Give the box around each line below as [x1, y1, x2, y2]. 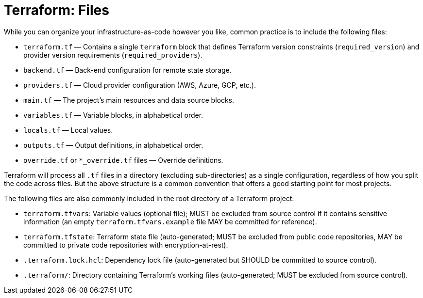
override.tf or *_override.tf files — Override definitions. [23, 156, 223, 164]
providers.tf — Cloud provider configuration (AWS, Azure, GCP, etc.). [23, 80, 256, 89]
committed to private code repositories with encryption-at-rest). [23, 240, 228, 249]
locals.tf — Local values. [23, 125, 113, 134]
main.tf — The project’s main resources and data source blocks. [23, 95, 235, 104]
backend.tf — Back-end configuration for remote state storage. [23, 65, 232, 74]
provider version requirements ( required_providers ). [23, 50, 203, 59]
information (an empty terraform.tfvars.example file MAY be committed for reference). [23, 217, 317, 226]
